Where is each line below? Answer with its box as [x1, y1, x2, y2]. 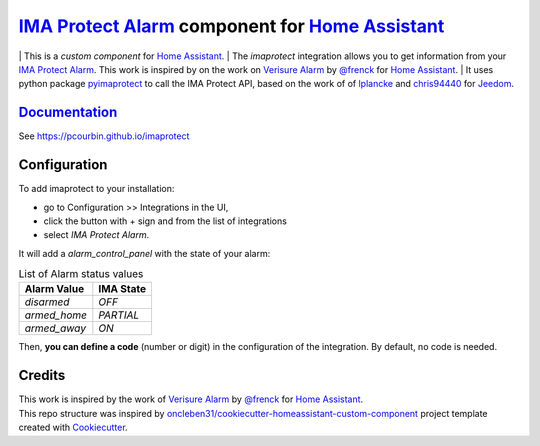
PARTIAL [98, 308, 140, 322]
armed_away [24, 321, 87, 335]
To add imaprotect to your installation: [18, 183, 175, 195]
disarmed [24, 295, 70, 309]
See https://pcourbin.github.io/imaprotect [18, 130, 190, 142]
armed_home [24, 308, 87, 322]
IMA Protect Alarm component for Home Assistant [18, 15, 445, 37]
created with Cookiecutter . [18, 421, 129, 434]
